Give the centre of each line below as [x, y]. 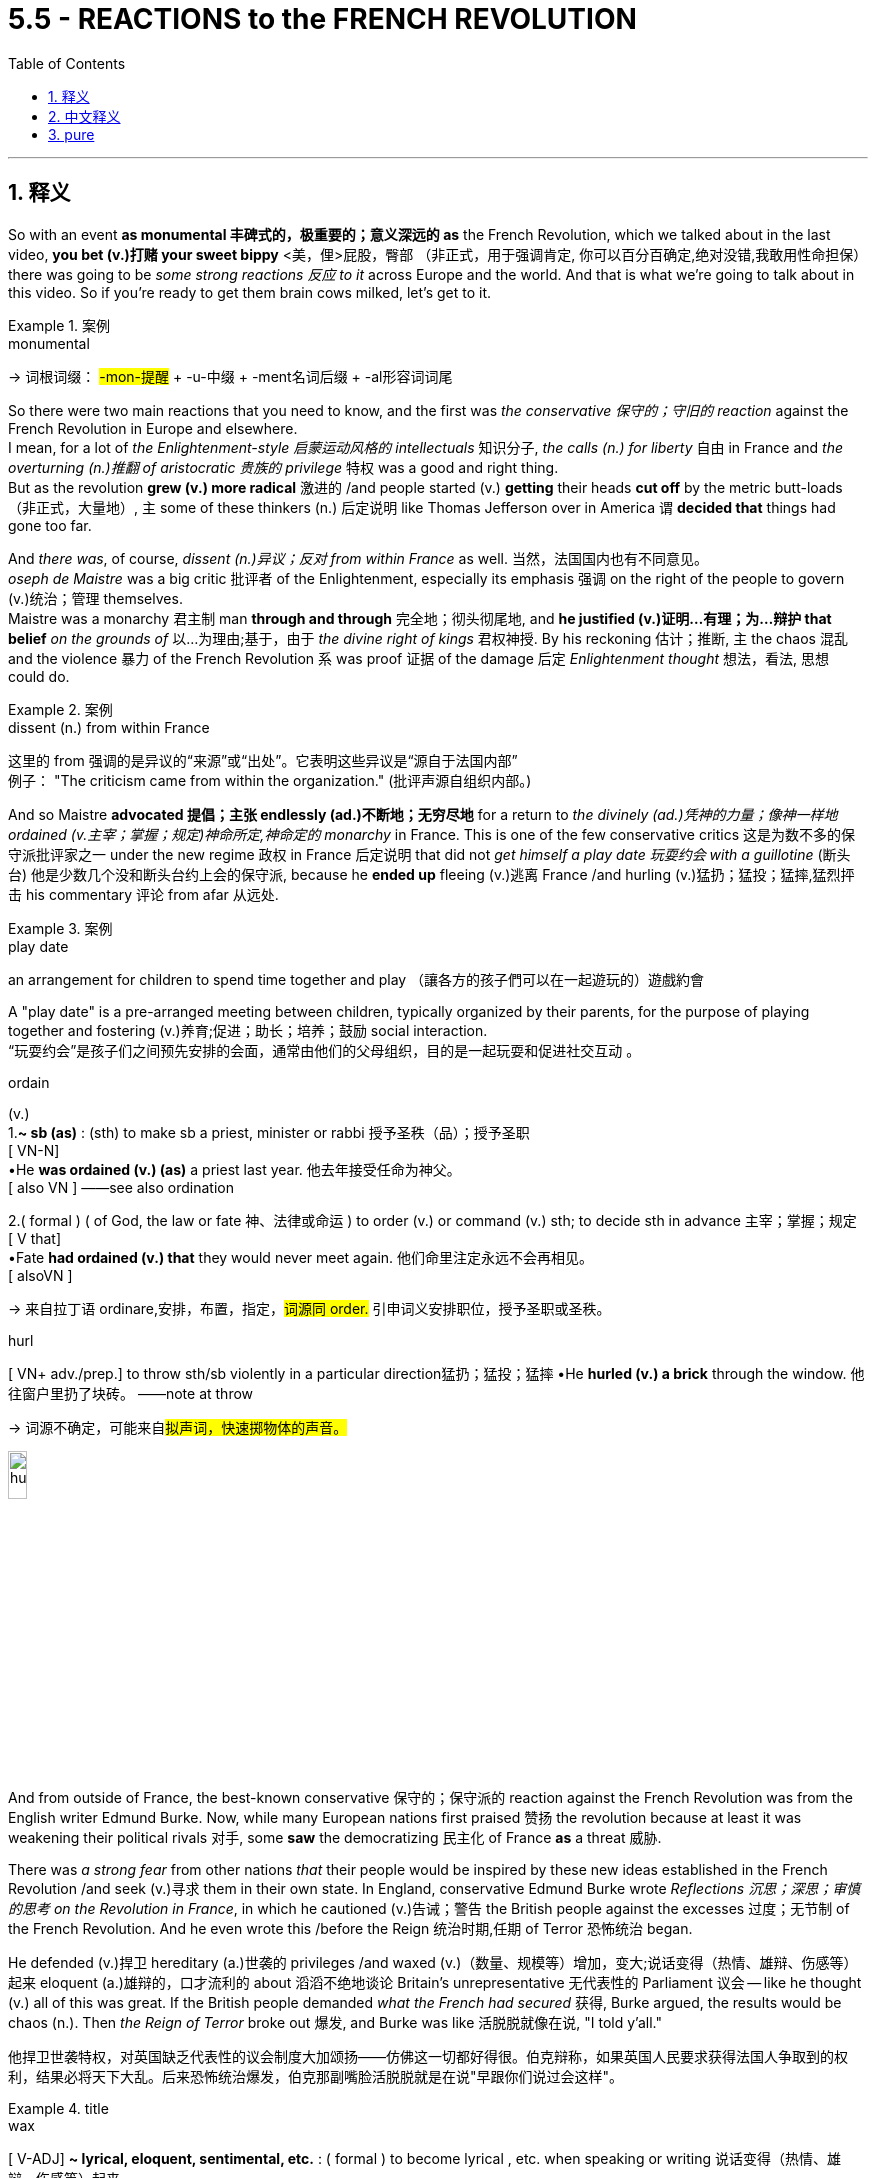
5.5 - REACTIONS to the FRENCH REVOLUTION [322, 19]
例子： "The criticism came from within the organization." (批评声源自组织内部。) [270, 780]
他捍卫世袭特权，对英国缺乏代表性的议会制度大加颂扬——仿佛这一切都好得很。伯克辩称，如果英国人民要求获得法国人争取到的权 [428, 2057]
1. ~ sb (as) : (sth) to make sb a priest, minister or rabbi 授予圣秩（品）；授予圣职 [269, 1132]
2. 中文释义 [84, 116]
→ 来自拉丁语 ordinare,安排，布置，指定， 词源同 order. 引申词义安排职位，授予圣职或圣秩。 [309, 1308]
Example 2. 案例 [60, 709]
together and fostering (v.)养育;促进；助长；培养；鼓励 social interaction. [248, 1030]
